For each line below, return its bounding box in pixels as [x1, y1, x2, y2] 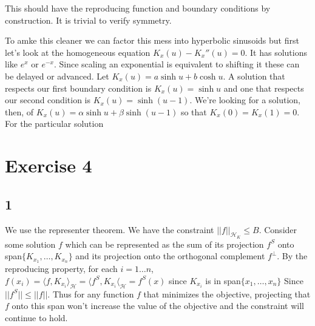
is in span [205, 274, 241, 287]
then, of [5, 105, 34, 118]
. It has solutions [245, 46, 307, 58]
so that [180, 105, 207, 118]
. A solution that [223, 69, 285, 82]
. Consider [259, 223, 297, 236]
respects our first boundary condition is [5, 81, 152, 94]
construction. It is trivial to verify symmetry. [5, 13, 172, 26]
